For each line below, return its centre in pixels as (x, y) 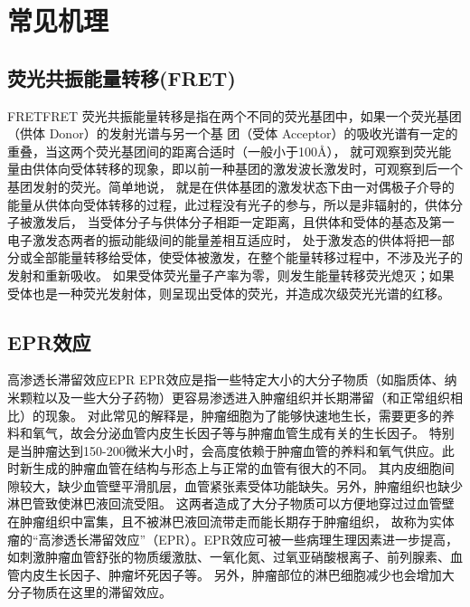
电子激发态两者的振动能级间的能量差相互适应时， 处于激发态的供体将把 (218, 239)
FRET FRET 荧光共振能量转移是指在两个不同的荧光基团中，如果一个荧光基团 (235, 115)
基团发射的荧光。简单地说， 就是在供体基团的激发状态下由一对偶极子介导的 (231, 186)
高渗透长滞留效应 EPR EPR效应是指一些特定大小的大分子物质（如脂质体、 (226, 379)
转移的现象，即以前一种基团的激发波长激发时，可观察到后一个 (279, 169)
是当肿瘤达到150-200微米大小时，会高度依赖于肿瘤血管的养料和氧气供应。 (225, 450)
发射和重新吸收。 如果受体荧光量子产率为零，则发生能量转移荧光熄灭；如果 (231, 275)
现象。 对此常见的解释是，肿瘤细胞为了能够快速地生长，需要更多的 (243, 415)
